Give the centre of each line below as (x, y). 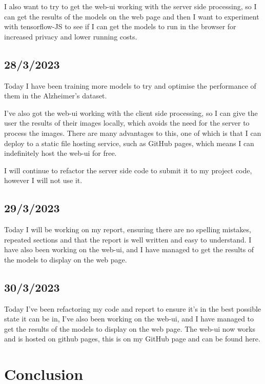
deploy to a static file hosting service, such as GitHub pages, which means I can (129, 143)
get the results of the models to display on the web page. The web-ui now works (130, 328)
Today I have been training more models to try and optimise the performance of (130, 85)
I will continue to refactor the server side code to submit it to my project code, (128, 170)
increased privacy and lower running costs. (71, 36)
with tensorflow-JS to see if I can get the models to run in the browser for (120, 26)
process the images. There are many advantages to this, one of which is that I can (133, 133)
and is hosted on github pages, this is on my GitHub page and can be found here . (132, 339)
